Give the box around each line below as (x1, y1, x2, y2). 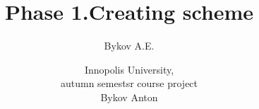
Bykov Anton (100, 89, 158, 104)
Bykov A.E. (104, 38, 155, 53)
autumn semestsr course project (60, 76, 198, 91)
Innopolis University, (84, 62, 174, 76)
